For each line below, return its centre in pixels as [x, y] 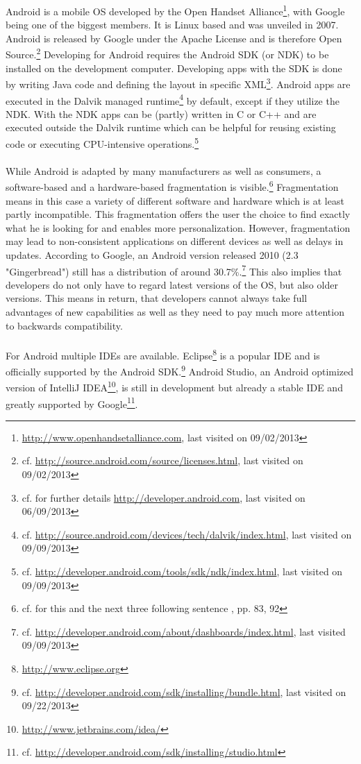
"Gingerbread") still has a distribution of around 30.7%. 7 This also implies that [174, 270]
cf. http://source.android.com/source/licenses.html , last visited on [162, 460]
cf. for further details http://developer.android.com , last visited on [163, 497]
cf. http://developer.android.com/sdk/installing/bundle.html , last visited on [184, 691]
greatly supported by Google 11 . [72, 402]
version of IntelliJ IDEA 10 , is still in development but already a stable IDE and [174, 386]
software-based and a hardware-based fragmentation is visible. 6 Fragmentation [172, 186]
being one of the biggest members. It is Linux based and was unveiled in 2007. [172, 25]
